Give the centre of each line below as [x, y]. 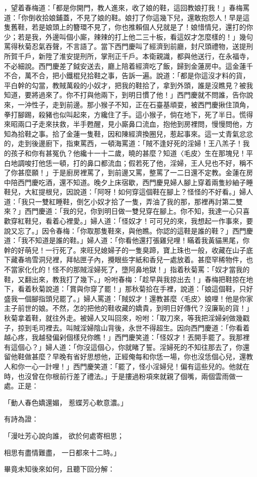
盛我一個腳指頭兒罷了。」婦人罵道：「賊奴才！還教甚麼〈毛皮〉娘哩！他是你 [125, 298]
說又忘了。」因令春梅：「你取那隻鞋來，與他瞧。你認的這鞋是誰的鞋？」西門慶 [128, 230]
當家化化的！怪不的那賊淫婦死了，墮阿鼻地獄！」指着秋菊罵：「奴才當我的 [130, 269]
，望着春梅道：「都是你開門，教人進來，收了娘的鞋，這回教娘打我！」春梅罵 [127, 7]
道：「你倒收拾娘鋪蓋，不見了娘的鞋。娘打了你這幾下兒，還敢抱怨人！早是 [123, 17]
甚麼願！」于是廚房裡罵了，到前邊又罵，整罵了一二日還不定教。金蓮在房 [135, 172]
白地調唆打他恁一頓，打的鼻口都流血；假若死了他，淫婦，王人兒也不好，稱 [125, 163]
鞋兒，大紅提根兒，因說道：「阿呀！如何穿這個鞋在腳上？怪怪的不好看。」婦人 [128, 192]
